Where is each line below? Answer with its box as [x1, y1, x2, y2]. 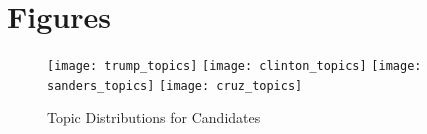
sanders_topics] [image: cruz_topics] [47, 78, 303, 93]
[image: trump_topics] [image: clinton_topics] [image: [47, 59, 422, 74]
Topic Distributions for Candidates [47, 107, 261, 128]
